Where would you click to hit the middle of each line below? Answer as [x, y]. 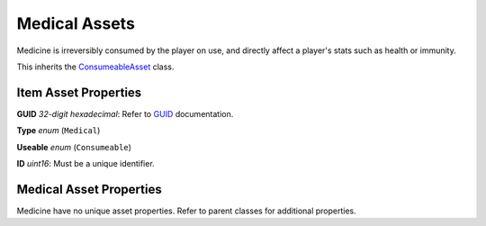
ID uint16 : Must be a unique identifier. [85, 164]
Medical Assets [76, 23]
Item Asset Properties [79, 92]
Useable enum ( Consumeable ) [74, 147]
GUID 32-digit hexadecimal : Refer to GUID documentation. [125, 113]
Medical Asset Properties [89, 189]
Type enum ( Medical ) [58, 131]
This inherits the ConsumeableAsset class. [95, 67]
